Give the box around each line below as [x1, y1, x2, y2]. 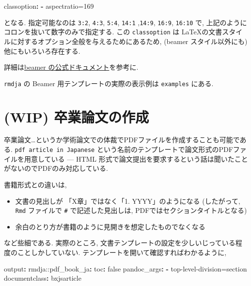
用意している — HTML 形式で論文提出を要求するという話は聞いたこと [24, 153, 248, 164]
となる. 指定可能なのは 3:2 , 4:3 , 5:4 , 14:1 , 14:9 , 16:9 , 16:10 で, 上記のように [4, 17, 247, 27]
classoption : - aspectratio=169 [4, 1, 94, 11]
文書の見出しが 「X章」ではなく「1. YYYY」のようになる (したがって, [15, 196, 240, 206]
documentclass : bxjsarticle [4, 273, 81, 283]
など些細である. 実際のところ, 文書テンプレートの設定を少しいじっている [4, 238, 235, 248]
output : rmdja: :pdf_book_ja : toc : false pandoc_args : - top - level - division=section [4, 263, 247, 273]
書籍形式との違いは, [4, 179, 67, 189]
